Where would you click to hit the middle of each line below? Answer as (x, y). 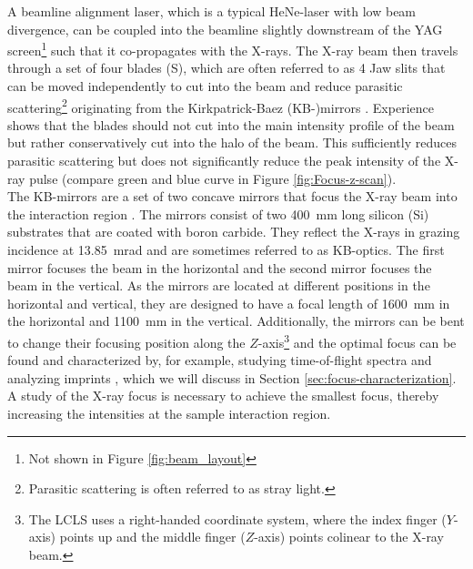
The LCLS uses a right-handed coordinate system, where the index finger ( (237, 518)
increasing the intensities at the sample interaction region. (169, 414)
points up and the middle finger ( (152, 537)
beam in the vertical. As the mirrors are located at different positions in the (219, 285)
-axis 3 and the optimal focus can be (357, 341)
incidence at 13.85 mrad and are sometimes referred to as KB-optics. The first (226, 250)
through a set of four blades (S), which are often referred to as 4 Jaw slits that (226, 68)
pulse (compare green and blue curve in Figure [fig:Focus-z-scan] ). (213, 178)
